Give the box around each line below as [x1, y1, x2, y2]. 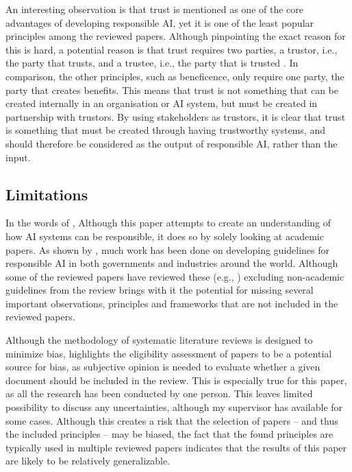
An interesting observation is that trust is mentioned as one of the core [5, 2, 303, 16]
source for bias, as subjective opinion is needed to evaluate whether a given [5, 359, 320, 374]
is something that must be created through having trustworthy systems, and [5, 123, 325, 137]
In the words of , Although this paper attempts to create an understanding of [5, 215, 331, 230]
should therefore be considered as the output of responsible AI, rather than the [5, 136, 338, 150]
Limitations [5, 183, 88, 204]
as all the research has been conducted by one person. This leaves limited [5, 386, 313, 401]
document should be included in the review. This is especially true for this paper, [5, 373, 347, 387]
